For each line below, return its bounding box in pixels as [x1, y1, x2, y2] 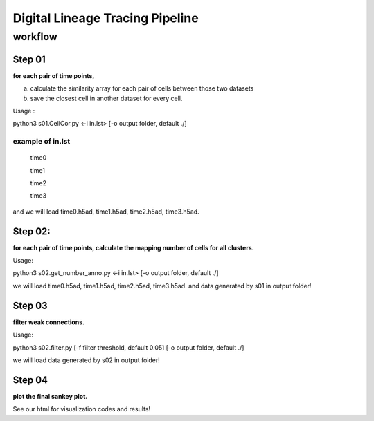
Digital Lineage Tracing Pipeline [12, 10, 199, 26]
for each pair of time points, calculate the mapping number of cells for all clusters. [12, 243, 254, 252]
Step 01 [12, 53, 46, 65]
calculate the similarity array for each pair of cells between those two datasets [30, 84, 254, 93]
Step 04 [12, 374, 48, 386]
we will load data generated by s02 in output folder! [12, 356, 161, 364]
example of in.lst [12, 137, 71, 147]
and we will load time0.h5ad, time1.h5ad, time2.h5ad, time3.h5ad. [12, 207, 200, 216]
